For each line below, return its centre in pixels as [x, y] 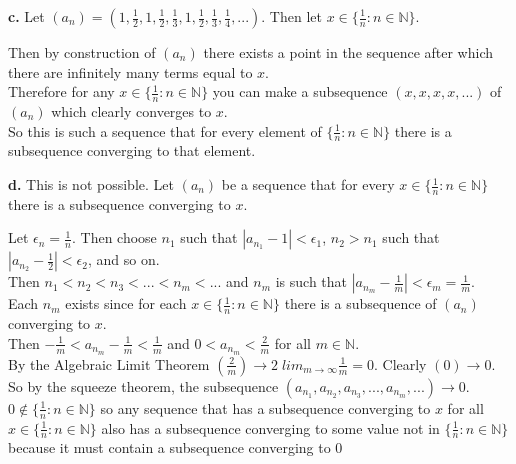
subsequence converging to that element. [132, 150]
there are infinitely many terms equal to [130, 71]
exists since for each [126, 303]
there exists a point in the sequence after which [348, 52]
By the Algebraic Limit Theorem [109, 363]
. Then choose [114, 237]
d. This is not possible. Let [91, 184]
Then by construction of [82, 52]
